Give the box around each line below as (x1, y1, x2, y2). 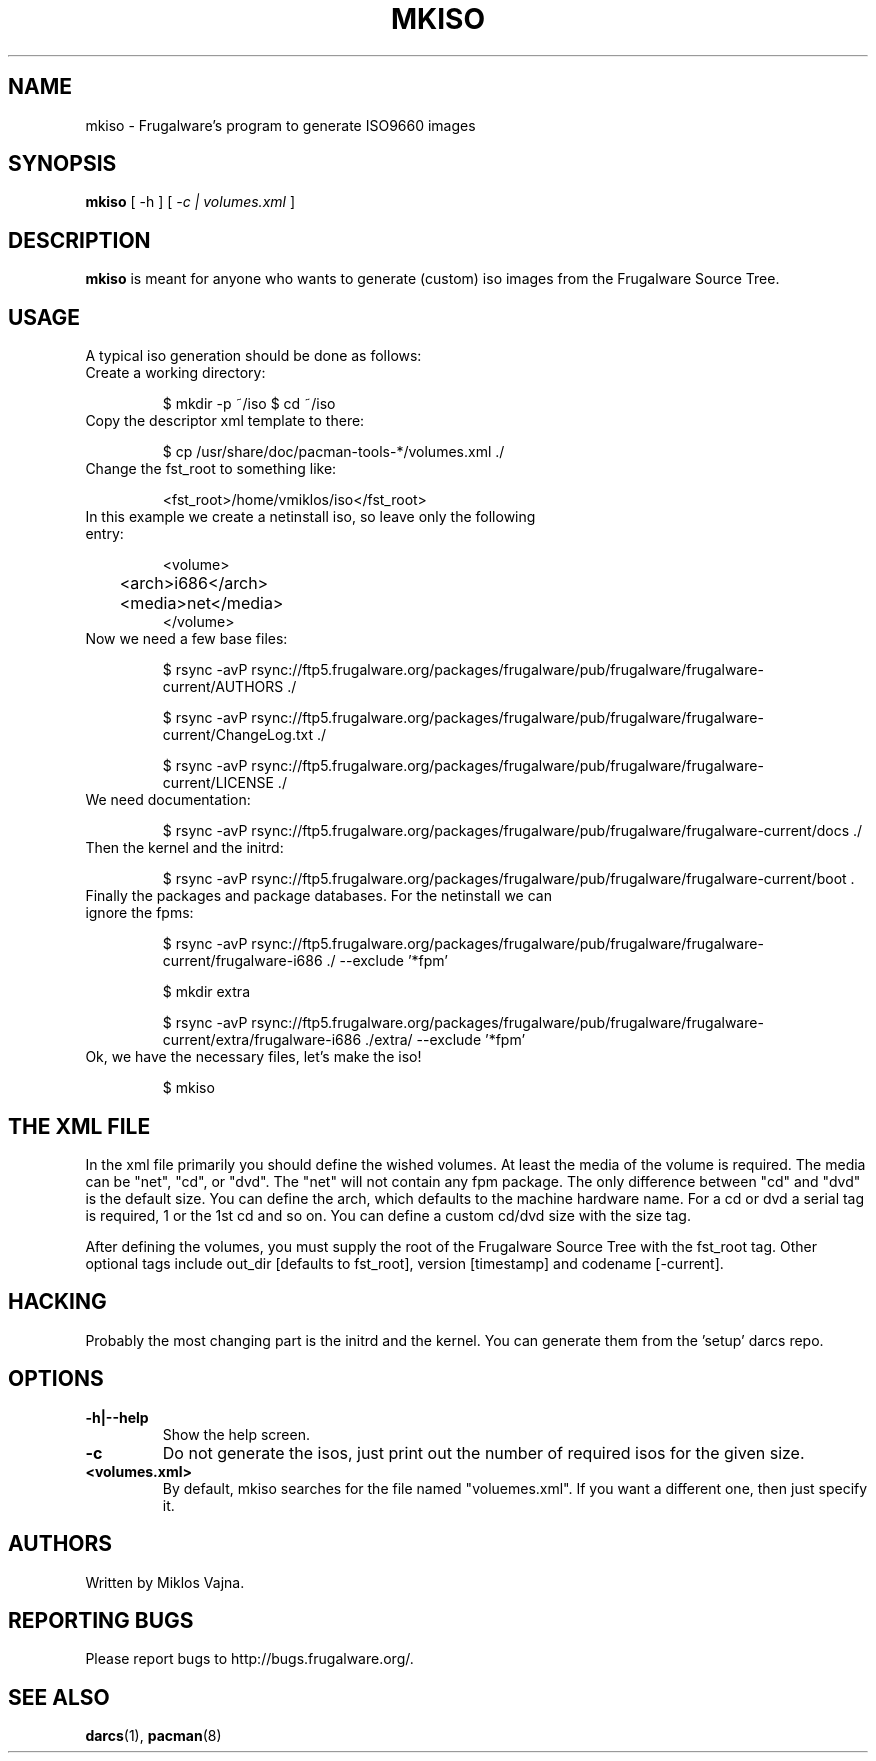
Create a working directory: (85, 364, 266, 382)
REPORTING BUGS (8, 1607, 194, 1633)
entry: (85, 525, 124, 543)
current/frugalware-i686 (162, 952, 323, 970)
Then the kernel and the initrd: (85, 839, 284, 857)
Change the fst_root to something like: (85, 460, 337, 478)
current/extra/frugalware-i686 (162, 1031, 362, 1049)
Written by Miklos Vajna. (85, 1573, 245, 1591)
